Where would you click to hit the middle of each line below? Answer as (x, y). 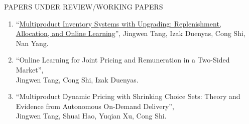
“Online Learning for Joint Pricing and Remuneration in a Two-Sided (123, 60)
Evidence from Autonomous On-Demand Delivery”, (95, 106)
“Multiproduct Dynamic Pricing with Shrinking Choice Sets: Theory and (128, 96)
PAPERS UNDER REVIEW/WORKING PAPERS (84, 6)
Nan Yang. (32, 43)
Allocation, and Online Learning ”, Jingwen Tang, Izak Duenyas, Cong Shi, (131, 33)
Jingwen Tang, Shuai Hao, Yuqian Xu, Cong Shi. (91, 116)
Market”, (30, 69)
